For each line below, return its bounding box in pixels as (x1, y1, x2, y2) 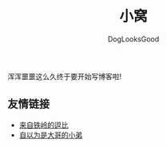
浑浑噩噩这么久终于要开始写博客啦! (7, 71, 122, 81)
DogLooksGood (107, 34, 160, 44)
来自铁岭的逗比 (18, 120, 69, 129)
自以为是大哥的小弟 (18, 129, 83, 140)
